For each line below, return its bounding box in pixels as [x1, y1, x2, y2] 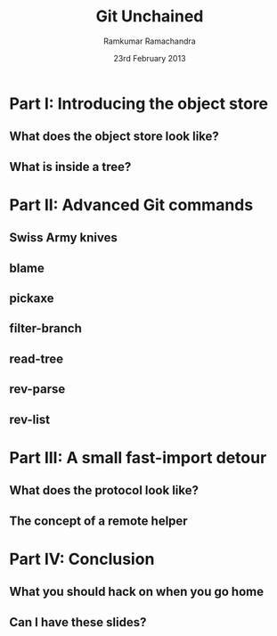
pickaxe [9, 291, 54, 306]
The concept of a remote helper [9, 513, 189, 528]
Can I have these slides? [9, 615, 147, 630]
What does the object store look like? [9, 129, 220, 144]
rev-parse [9, 381, 66, 397]
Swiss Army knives [9, 230, 118, 246]
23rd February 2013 [113, 53, 186, 63]
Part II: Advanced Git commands [9, 194, 254, 215]
